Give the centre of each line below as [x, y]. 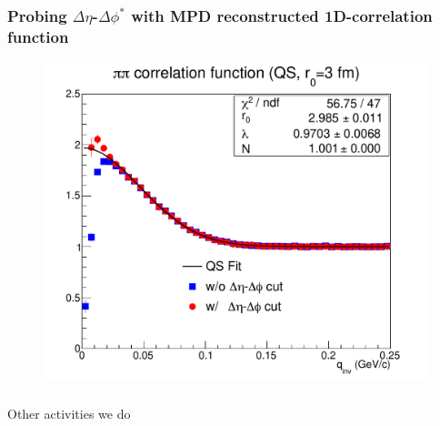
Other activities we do [69, 414]
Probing [37, 15]
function [38, 36]
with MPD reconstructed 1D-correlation [282, 15]
